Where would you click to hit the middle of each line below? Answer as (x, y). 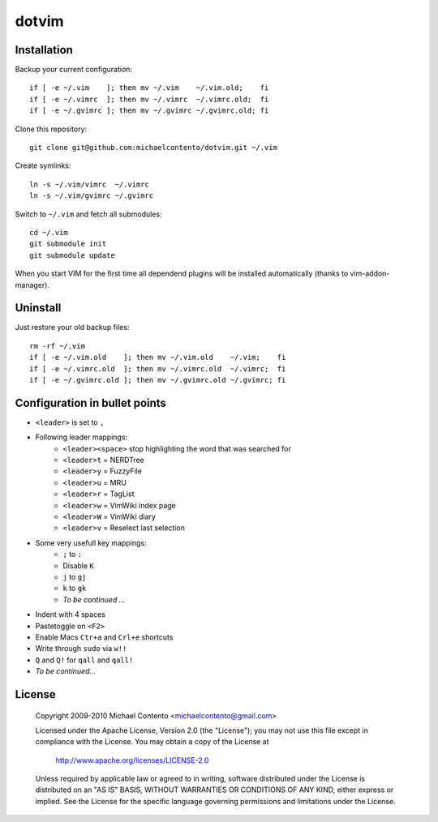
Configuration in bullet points (90, 402)
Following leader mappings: (82, 437)
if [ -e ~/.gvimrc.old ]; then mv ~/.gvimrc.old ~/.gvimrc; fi (158, 380)
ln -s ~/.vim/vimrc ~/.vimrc (90, 184)
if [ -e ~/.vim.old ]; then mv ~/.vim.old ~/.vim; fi (158, 357)
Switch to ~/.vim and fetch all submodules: (88, 214)
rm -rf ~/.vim (57, 346)
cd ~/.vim (49, 232)
